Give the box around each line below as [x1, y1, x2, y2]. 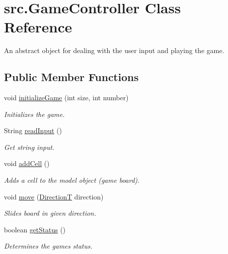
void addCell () [4, 158, 50, 169]
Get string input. [4, 141, 55, 152]
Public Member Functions [4, 69, 139, 85]
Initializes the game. [4, 109, 65, 119]
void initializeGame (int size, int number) [4, 92, 129, 103]
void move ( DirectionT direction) [4, 191, 104, 201]
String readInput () [4, 125, 62, 136]
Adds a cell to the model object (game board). [4, 175, 140, 185]
